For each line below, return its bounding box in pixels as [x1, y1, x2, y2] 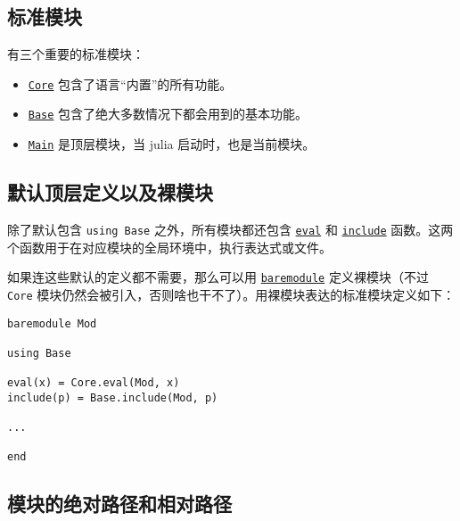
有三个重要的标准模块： [7, 45, 144, 63]
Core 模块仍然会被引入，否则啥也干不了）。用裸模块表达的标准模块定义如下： [7, 285, 456, 303]
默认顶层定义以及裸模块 [7, 178, 213, 206]
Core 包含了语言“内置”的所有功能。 [28, 74, 233, 93]
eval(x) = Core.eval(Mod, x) [7, 376, 180, 390]
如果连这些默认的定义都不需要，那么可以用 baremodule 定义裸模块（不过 [7, 268, 429, 286]
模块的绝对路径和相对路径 [7, 490, 232, 517]
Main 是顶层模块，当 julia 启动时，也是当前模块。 [28, 135, 316, 153]
